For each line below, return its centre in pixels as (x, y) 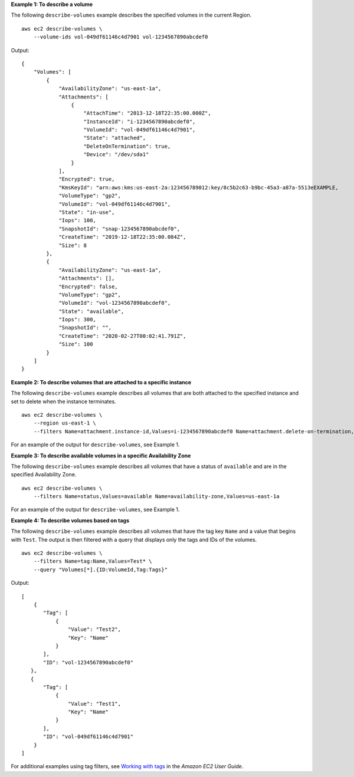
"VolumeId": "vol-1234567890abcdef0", (115, 303)
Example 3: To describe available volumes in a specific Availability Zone (101, 455)
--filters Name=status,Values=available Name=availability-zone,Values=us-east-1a (156, 496)
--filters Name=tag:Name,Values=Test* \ (93, 561)
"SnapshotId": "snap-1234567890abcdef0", (119, 229)
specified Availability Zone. (44, 475)
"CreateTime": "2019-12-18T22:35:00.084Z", (122, 237)
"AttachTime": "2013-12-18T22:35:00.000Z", (147, 113)
